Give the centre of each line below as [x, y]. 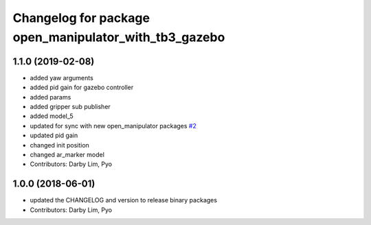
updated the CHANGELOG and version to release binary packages [124, 200]
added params [50, 97]
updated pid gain [54, 135]
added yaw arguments [62, 78]
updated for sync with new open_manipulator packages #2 [113, 126]
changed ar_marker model [67, 154]
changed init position [59, 145]
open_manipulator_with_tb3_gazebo [119, 37]
